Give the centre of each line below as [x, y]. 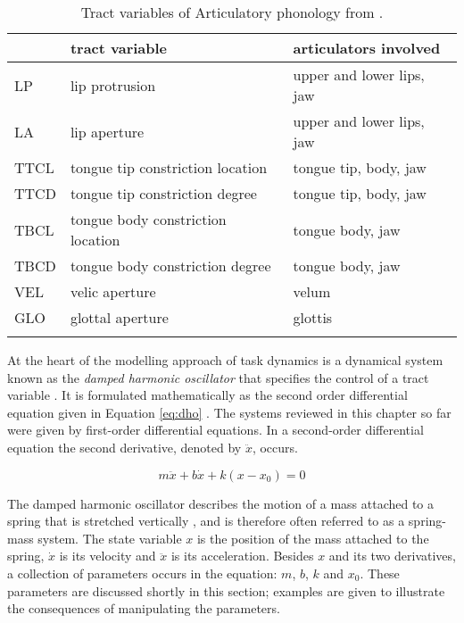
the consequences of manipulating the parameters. [144, 608]
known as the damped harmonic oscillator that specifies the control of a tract [218, 377]
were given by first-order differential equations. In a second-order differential [215, 430]
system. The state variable [110, 538]
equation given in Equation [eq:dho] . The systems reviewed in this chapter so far [229, 412]
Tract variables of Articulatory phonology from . [232, 12]
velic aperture [113, 291]
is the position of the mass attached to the [313, 538]
